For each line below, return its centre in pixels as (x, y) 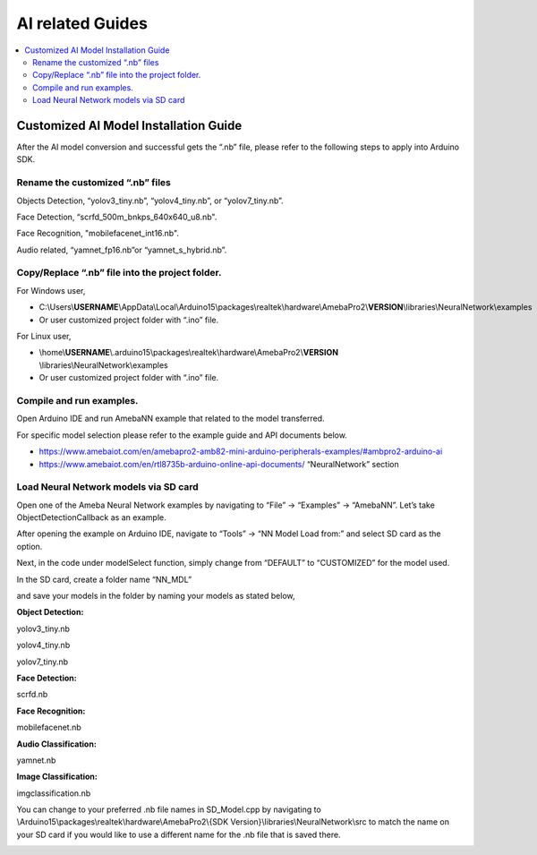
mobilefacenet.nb (49, 727)
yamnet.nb (36, 760)
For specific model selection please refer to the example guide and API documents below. (182, 435)
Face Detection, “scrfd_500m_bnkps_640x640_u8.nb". (117, 217)
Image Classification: (57, 777)
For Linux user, (44, 337)
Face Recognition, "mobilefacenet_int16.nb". (98, 234)
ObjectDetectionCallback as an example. (92, 517)
